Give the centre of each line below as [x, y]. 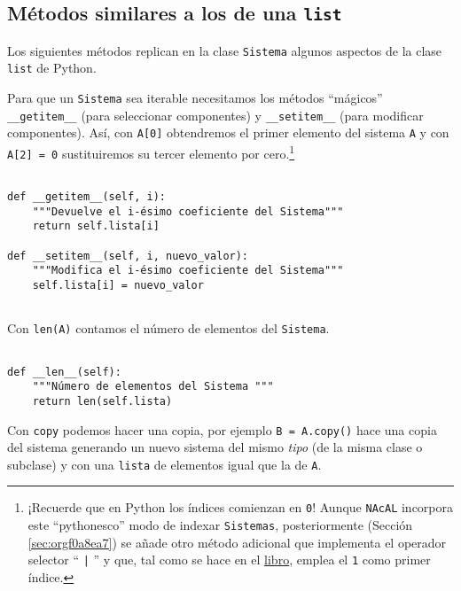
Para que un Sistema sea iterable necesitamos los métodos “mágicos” [195, 98]
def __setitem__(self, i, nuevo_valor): [128, 256]
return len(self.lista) [102, 401]
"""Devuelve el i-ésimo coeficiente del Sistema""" [188, 211]
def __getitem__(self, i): [86, 197]
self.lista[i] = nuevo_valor [118, 285]
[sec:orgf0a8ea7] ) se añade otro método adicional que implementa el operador [237, 542]
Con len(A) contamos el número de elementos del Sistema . [168, 328]
